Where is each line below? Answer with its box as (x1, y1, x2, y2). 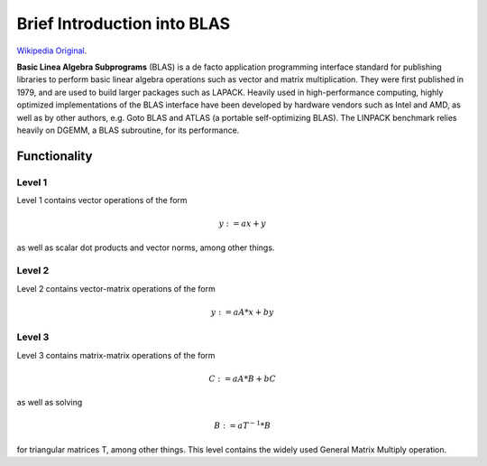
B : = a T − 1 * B (213, 419, 271, 431)
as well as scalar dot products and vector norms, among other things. (16, 242, 275, 253)
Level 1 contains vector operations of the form (16, 195, 188, 206)
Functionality (16, 148, 93, 163)
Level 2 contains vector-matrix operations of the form (16, 283, 216, 294)
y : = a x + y (218, 219, 266, 229)
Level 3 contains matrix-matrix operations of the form (16, 349, 216, 360)
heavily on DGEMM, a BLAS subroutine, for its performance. (16, 125, 240, 135)
